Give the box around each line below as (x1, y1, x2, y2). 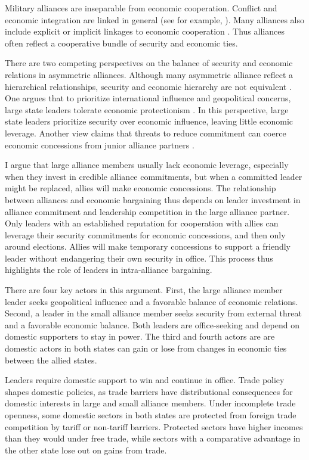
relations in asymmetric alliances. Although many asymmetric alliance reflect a (5, 68, 293, 80)
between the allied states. (5, 353, 97, 366)
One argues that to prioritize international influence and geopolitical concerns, (5, 92, 291, 104)
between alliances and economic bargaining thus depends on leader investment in (5, 193, 301, 206)
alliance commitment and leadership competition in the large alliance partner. (5, 205, 290, 217)
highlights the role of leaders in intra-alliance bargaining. (5, 263, 212, 276)
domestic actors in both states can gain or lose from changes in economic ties (5, 342, 287, 355)
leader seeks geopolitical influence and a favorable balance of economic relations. (5, 295, 298, 307)
